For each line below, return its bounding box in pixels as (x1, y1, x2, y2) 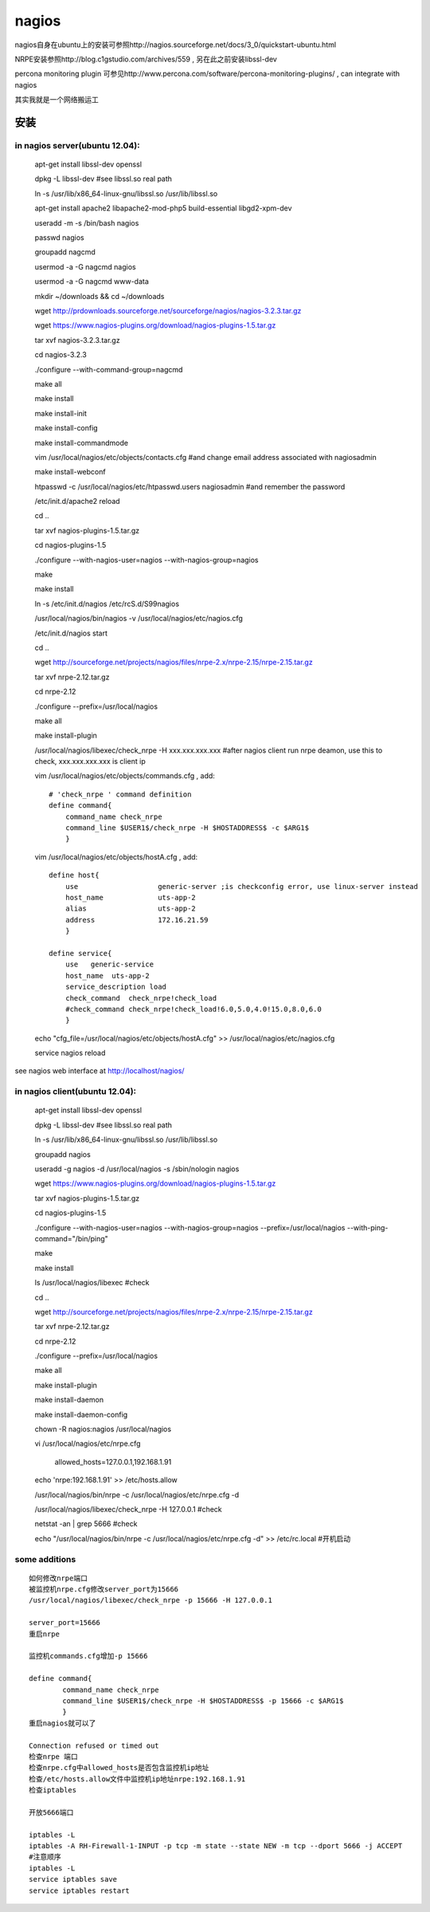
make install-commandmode (34, 438, 129, 447)
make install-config (34, 423, 99, 433)
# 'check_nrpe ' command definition (49, 789, 192, 799)
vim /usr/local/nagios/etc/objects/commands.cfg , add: (34, 771, 215, 781)
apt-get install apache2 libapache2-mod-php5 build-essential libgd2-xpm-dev (34, 203, 292, 213)
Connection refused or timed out (29, 1741, 159, 1750)
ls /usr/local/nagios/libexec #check (34, 1278, 150, 1288)
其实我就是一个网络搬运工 (14, 95, 99, 104)
